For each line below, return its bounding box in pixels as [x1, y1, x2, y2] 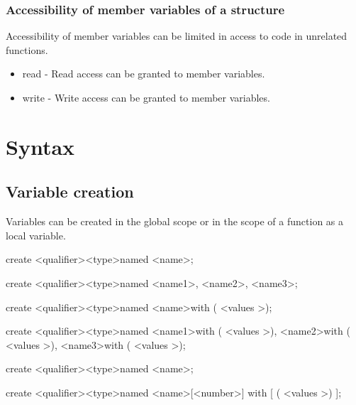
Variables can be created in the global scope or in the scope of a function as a [6, 214, 344, 229]
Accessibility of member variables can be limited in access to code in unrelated [6, 28, 347, 43]
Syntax [6, 131, 75, 161]
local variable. [6, 227, 66, 242]
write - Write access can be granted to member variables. [22, 90, 270, 104]
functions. [6, 42, 48, 57]
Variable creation [6, 180, 134, 202]
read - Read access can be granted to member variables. [22, 66, 265, 81]
